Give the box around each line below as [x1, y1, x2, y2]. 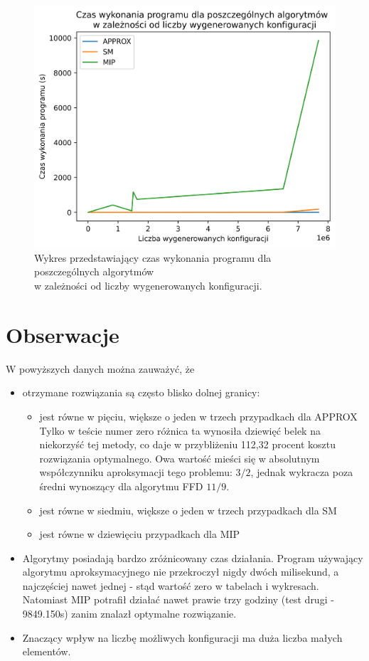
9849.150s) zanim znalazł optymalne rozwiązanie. [22, 606, 237, 621]
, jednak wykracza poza [250, 465, 353, 480]
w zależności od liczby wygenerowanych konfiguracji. [34, 278, 262, 293]
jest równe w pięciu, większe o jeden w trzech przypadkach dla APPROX [39, 408, 358, 423]
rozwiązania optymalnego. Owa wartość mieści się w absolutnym [39, 450, 320, 465]
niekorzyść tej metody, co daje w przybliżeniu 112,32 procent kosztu [39, 437, 336, 452]
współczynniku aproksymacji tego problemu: [39, 465, 232, 480]
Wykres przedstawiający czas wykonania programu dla [34, 250, 272, 265]
